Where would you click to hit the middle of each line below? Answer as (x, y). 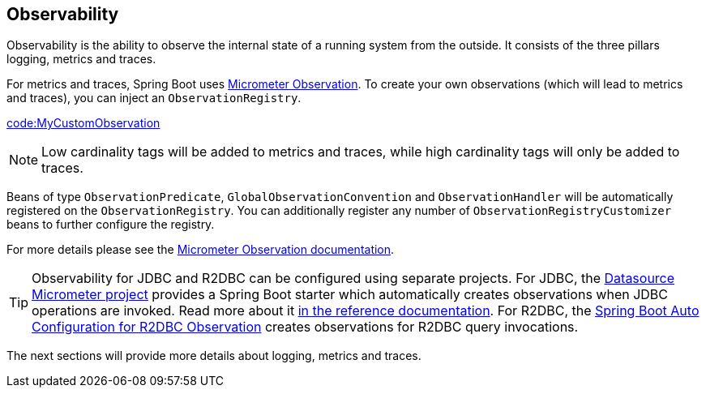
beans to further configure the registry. (111, 225)
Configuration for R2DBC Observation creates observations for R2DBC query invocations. (305, 327)
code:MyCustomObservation (83, 123)
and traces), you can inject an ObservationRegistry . (154, 98)
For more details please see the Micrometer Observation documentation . (201, 250)
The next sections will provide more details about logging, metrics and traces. (214, 356)
